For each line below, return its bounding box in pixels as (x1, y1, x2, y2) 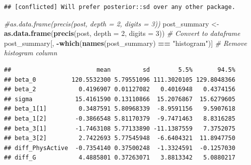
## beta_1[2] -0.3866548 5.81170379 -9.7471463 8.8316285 (4, 115, 236, 122)
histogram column (4, 47, 57, 58)
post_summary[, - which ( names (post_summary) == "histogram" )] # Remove (4, 37, 247, 48)
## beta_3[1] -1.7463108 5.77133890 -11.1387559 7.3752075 (4, 125, 236, 132)
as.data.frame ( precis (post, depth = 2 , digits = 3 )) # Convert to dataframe (4, 28, 241, 38)
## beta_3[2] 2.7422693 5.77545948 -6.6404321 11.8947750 (4, 135, 236, 142)
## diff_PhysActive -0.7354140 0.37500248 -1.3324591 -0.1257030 (4, 144, 236, 152)
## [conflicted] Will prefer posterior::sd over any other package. (4, 3, 236, 10)
